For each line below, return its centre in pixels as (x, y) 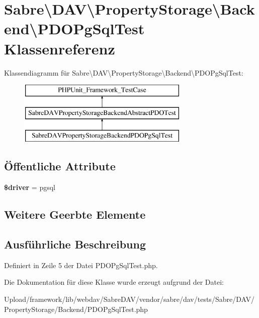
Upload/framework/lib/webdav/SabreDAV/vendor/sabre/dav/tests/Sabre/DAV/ (129, 299)
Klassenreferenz (60, 48)
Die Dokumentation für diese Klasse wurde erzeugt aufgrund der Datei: (114, 282)
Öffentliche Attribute (60, 166)
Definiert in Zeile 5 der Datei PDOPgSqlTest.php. (81, 265)
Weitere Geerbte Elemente (75, 214)
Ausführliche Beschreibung (75, 244)
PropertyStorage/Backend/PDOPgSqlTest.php (76, 309)
